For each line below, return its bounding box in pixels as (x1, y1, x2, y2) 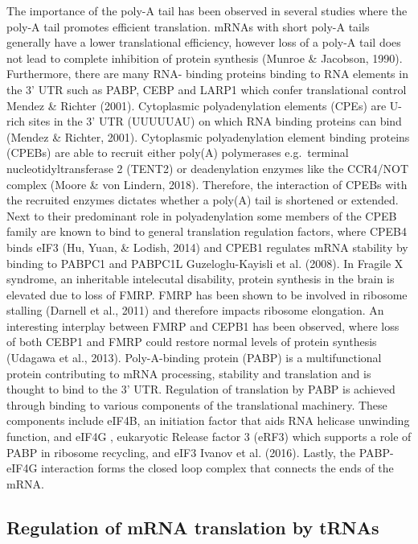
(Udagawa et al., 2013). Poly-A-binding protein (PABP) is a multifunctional (6, 349, 382, 366)
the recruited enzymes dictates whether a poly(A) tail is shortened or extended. (6, 192, 399, 208)
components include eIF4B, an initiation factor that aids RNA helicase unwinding (6, 412, 410, 429)
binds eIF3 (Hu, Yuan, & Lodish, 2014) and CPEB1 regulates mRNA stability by (6, 238, 408, 255)
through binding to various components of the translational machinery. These (6, 396, 387, 413)
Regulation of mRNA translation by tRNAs (6, 514, 379, 539)
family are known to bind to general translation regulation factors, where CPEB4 (6, 223, 408, 240)
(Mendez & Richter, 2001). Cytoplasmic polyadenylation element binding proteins (6, 128, 410, 145)
